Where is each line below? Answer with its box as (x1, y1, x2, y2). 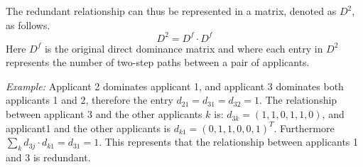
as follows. (6, 17, 50, 32)
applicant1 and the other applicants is (6, 120, 170, 135)
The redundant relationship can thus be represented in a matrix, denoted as (6, 4, 337, 18)
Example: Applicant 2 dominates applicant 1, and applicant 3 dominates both (6, 78, 344, 93)
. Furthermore (273, 120, 335, 135)
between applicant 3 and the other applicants (6, 107, 202, 122)
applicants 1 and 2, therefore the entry (6, 92, 173, 107)
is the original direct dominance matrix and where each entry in (44, 41, 323, 55)
